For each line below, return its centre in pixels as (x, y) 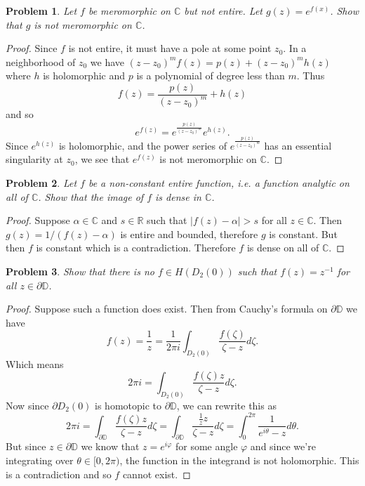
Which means (35, 363)
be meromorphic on (129, 11)
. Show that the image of (91, 196)
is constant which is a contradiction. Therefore (136, 248)
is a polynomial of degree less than (211, 75)
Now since (27, 405)
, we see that (102, 159)
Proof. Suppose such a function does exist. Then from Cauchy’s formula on (167, 309)
